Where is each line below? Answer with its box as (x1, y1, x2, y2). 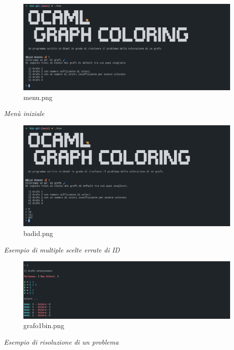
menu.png (23, 92, 53, 102)
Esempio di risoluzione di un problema (4, 337, 119, 347)
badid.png (23, 228, 53, 238)
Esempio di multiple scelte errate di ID (4, 244, 120, 254)
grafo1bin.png (23, 320, 64, 331)
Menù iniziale (4, 108, 45, 118)
